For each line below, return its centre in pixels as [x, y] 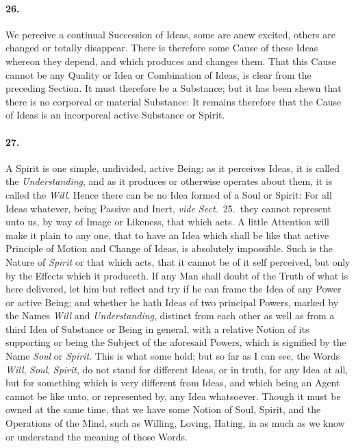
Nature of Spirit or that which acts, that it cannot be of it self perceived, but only [178, 261]
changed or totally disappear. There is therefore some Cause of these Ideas [162, 48]
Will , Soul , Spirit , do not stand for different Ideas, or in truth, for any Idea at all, [177, 369]
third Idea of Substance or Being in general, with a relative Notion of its [157, 328]
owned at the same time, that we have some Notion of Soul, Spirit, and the [163, 409]
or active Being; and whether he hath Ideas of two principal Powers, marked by [172, 302]
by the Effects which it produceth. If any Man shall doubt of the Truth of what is [177, 275]
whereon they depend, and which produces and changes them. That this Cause [171, 61]
